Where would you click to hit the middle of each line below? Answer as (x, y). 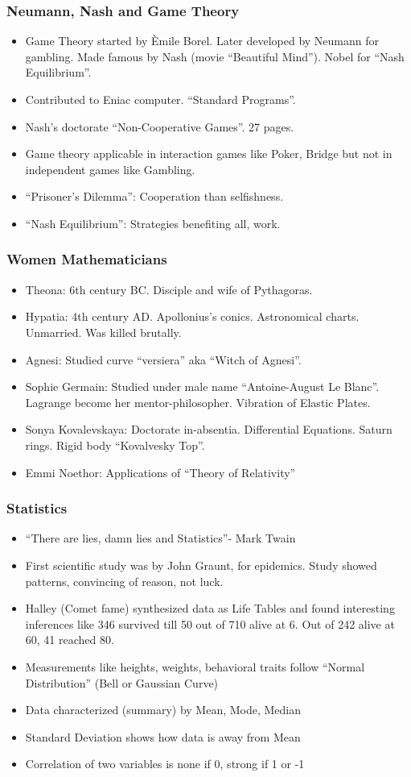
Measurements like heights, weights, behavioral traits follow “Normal (195, 666)
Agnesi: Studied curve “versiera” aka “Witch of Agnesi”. (163, 359)
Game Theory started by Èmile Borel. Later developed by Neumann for (202, 41)
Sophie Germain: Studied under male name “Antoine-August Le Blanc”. (202, 386)
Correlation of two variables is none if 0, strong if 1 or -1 (165, 764)
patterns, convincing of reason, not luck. (124, 581)
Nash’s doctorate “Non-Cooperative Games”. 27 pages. (160, 126)
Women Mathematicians (87, 259)
